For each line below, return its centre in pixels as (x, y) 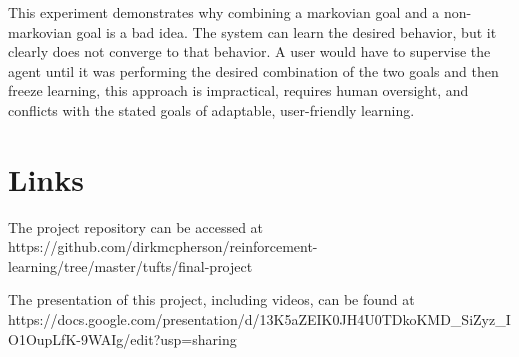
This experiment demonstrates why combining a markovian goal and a (224, 12)
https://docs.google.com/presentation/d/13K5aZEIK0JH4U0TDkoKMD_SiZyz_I (259, 319)
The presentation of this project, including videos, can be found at (211, 299)
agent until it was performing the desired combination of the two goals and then (253, 70)
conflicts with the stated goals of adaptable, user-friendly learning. (211, 109)
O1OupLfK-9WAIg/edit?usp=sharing (122, 338)
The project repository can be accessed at (136, 226)
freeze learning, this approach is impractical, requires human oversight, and (238, 90)
